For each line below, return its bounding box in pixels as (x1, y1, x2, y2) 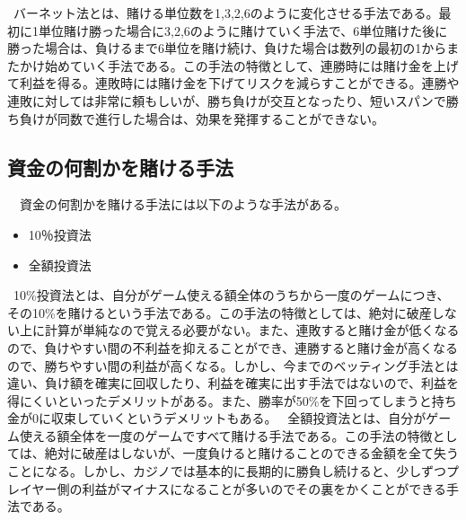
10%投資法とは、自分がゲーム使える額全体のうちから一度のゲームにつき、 (13, 286, 450, 304)
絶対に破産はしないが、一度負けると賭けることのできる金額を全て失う (44, 444, 460, 463)
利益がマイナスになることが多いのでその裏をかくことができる (82, 479, 447, 498)
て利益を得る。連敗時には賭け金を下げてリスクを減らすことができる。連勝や (7, 74, 460, 93)
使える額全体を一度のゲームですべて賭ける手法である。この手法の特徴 (19, 426, 433, 445)
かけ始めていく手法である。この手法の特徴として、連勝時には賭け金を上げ (19, 56, 459, 75)
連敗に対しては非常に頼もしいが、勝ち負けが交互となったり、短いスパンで (7, 91, 446, 110)
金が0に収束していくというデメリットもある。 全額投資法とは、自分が (7, 409, 426, 427)
